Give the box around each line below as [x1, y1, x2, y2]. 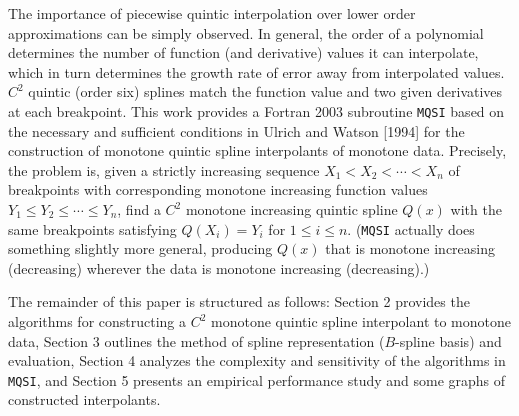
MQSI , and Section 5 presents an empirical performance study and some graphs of [8, 369, 506, 390]
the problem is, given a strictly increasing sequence [8, 159, 320, 180]
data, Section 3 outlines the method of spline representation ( [8, 330, 385, 351]
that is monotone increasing [325, 238, 495, 259]
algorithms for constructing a [8, 311, 187, 332]
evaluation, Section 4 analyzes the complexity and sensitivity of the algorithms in [8, 350, 506, 371]
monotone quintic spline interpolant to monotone [211, 311, 512, 332]
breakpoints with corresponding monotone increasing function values [8, 179, 428, 200]
